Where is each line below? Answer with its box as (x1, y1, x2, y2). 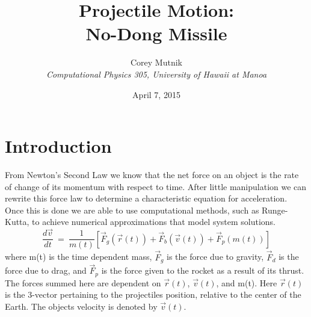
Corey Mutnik (130, 56, 182, 69)
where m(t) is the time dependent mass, (5, 250, 152, 263)
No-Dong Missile (85, 21, 227, 46)
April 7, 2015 (132, 88, 180, 100)
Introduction (5, 134, 112, 158)
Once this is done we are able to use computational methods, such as (5, 203, 259, 216)
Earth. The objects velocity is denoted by (5, 300, 158, 312)
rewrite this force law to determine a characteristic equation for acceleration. (5, 192, 288, 205)
